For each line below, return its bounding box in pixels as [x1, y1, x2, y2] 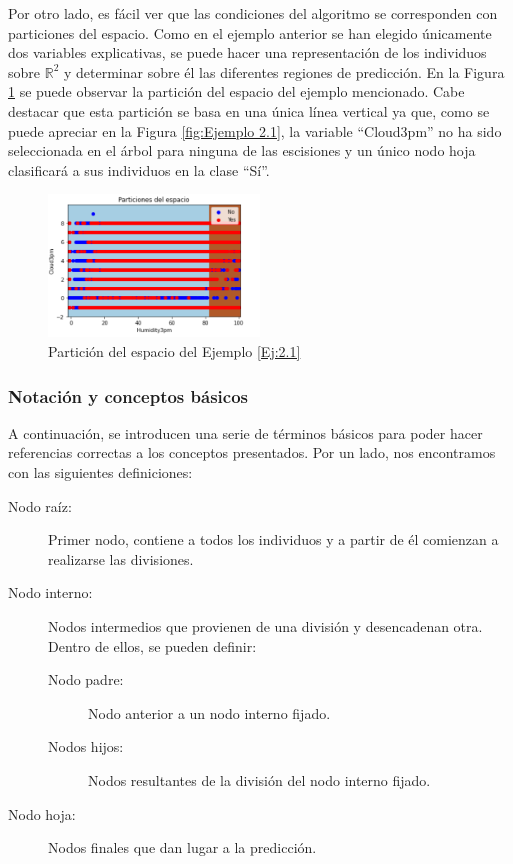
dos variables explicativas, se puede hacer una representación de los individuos [8, 42, 487, 63]
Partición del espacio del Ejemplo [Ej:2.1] [48, 341, 301, 362]
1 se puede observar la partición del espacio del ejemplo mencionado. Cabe [8, 81, 465, 102]
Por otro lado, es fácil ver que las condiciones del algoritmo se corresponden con [8, 3, 498, 23]
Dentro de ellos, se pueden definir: [48, 635, 257, 656]
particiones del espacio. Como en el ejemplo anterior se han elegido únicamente [8, 22, 492, 43]
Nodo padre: [48, 669, 124, 690]
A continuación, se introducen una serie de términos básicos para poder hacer [8, 422, 483, 443]
